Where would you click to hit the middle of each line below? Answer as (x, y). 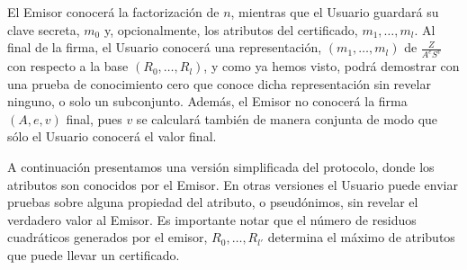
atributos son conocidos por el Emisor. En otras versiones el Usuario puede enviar (233, 184)
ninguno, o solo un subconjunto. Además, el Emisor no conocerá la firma (207, 101)
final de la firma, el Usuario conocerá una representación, (165, 47)
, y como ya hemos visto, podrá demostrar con (332, 66)
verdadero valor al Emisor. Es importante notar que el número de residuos (212, 219)
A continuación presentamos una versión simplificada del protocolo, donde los (221, 167)
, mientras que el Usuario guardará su (335, 12)
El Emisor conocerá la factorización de (113, 12)
